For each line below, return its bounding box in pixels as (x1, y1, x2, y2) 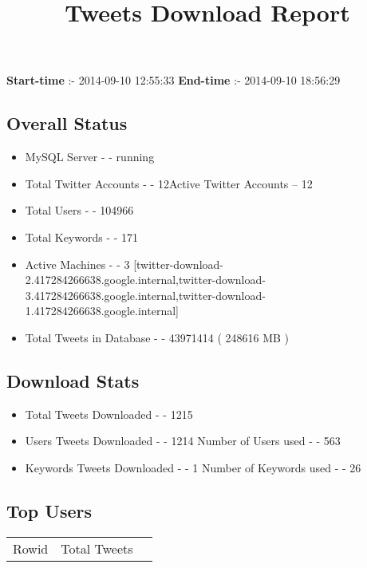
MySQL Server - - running (25, 148, 155, 165)
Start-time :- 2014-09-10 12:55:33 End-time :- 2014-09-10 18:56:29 (6, 72, 341, 89)
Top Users (6, 498, 92, 523)
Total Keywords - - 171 (25, 228, 139, 245)
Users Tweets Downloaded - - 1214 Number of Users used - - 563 (25, 432, 341, 449)
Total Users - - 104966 (25, 202, 134, 219)
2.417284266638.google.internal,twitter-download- (25, 271, 266, 288)
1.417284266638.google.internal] (25, 302, 179, 319)
